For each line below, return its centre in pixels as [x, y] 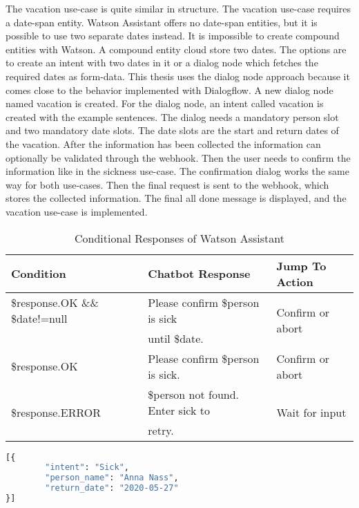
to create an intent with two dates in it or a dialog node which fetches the [162, 63]
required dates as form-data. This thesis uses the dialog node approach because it [178, 76]
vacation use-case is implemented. [77, 211]
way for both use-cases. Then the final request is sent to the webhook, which [167, 184]
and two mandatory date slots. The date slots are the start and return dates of [172, 130]
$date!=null [39, 318]
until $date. [176, 338]
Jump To [301, 265]
